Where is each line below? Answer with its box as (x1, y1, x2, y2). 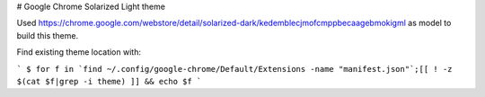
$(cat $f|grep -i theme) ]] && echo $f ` (16, 76, 202, 86)
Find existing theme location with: (16, 47, 141, 57)
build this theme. (16, 30, 79, 40)
